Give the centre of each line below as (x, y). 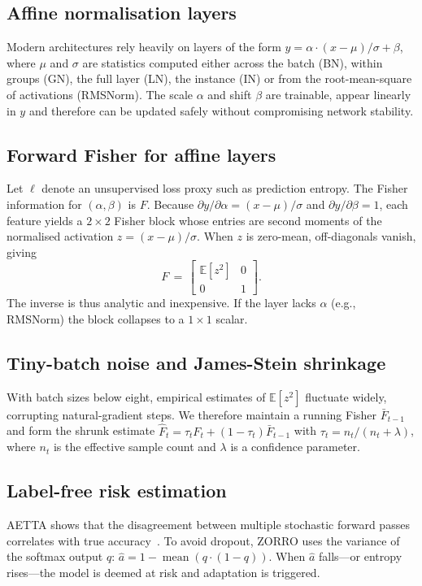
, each (394, 204)
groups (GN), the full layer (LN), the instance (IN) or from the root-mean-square (209, 78)
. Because (170, 204)
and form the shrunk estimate (81, 430)
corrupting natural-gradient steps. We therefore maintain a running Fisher (192, 414)
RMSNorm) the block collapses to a (96, 319)
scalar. (232, 319)
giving (22, 252)
